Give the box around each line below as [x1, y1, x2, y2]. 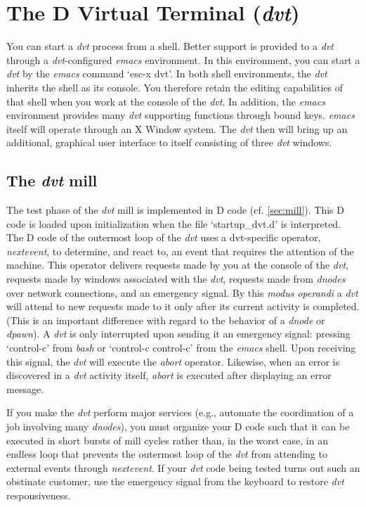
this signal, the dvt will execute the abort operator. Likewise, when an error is [6, 354, 340, 368]
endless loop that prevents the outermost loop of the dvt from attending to [6, 447, 327, 461]
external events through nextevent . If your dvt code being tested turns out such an [6, 460, 360, 475]
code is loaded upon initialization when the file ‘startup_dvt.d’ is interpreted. [6, 216, 341, 231]
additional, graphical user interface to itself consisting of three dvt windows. [6, 135, 332, 150]
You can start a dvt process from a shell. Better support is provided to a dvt [6, 39, 334, 53]
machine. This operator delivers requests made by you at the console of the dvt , [6, 257, 348, 272]
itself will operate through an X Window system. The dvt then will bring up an [6, 121, 348, 136]
